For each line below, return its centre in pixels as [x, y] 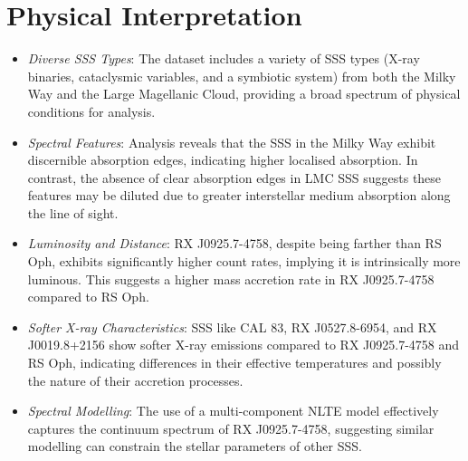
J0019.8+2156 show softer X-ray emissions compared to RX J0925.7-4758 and [244, 345]
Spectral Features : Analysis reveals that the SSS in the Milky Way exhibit [232, 142]
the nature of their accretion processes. [135, 380]
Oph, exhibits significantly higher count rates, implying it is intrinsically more [244, 261]
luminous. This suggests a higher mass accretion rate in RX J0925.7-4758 [231, 279]
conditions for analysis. [91, 111]
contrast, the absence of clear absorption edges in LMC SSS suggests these [234, 177]
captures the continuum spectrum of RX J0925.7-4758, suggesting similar [231, 428]
